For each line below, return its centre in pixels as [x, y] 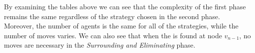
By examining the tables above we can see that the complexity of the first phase [125, 6]
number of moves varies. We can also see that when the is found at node [113, 35]
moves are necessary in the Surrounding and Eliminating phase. [100, 45]
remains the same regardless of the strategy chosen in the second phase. [112, 16]
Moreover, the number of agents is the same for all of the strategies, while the [121, 26]
